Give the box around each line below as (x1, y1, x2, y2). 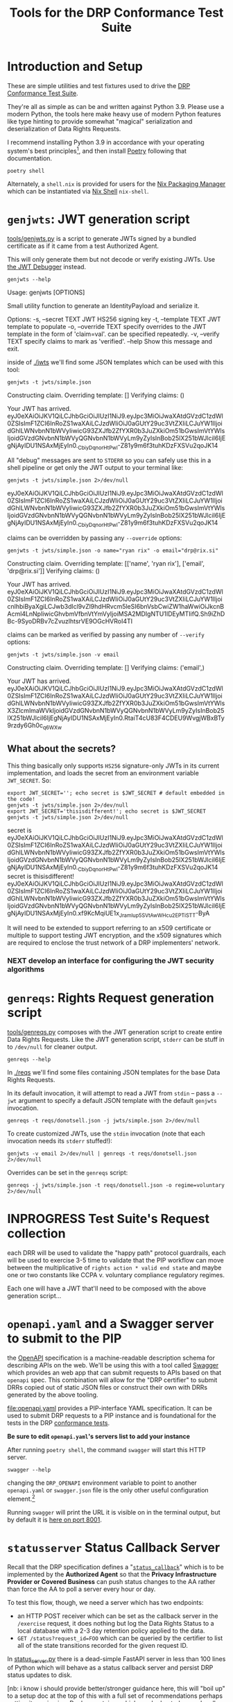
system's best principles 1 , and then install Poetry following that (7, 145, 187, 155)
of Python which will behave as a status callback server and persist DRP (7, 1664, 214, 1672)
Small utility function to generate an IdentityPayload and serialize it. (7, 301, 200, 310)
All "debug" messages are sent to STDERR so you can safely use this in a (7, 456, 212, 464)
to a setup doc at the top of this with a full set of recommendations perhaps (7, 1692, 223, 1700)
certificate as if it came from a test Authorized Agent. (7, 242, 159, 250)
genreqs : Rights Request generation (7, 991, 214, 1006)
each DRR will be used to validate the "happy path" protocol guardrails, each (7, 1249, 226, 1257)
